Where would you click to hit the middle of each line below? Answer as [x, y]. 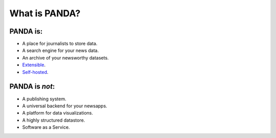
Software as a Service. [46, 127]
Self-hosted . [35, 72]
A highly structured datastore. [54, 120]
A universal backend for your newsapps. [65, 106]
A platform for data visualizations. [57, 113]
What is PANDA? [45, 13]
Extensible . [34, 65]
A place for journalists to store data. [60, 44]
